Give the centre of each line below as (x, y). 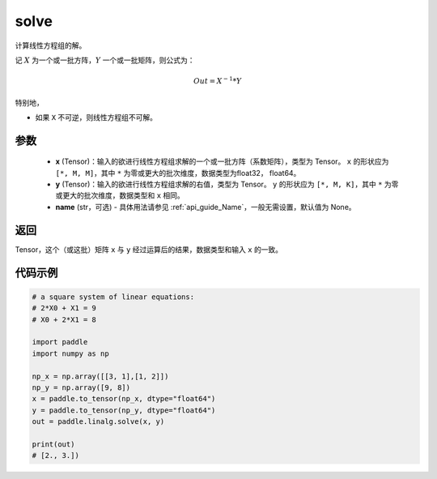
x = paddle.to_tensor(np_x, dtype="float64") (124, 399)
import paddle (60, 342)
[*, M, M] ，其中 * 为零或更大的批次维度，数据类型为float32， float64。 (178, 173)
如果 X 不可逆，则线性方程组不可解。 (96, 117)
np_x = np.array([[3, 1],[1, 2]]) (100, 376)
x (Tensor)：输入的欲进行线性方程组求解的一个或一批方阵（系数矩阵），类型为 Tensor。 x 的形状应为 (222, 161)
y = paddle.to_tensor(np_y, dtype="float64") (124, 410)
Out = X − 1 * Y (217, 81)
